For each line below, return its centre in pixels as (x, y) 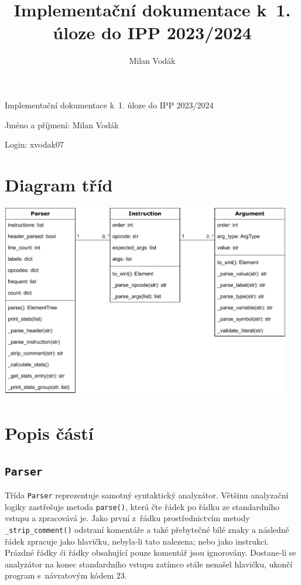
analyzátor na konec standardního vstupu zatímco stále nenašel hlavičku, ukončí (149, 564)
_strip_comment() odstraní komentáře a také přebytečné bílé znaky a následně (147, 529)
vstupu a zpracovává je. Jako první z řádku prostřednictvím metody (127, 518)
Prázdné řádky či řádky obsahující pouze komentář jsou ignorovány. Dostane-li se (150, 552)
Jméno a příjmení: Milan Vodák (62, 124)
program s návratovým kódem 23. (66, 575)
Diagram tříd (59, 184)
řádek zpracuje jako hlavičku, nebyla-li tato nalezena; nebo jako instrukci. (137, 541)
